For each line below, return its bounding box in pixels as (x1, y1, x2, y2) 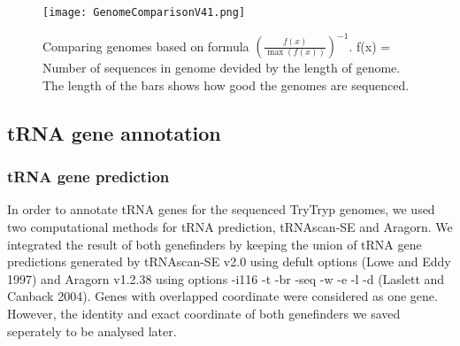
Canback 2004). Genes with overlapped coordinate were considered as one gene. (7, 287, 438, 305)
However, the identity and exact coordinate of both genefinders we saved (7, 304, 401, 322)
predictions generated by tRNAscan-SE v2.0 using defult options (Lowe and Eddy (7, 252, 451, 271)
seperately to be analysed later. (7, 321, 177, 340)
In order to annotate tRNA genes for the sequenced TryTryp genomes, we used (7, 200, 435, 219)
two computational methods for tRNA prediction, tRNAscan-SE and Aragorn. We (7, 217, 453, 235)
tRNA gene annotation (7, 119, 221, 146)
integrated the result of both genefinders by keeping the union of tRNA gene (7, 235, 422, 253)
